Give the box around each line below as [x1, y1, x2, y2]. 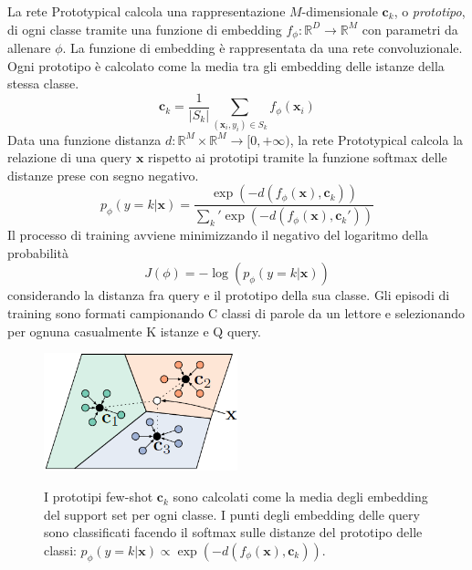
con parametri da [362, 19, 458, 38]
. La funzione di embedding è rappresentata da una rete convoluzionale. [62, 38, 463, 57]
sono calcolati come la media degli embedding [173, 487, 428, 506]
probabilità [7, 243, 68, 262]
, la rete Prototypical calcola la [289, 130, 464, 149]
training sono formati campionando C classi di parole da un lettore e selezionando [7, 304, 465, 323]
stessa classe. [7, 74, 79, 93]
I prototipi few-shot [44, 487, 153, 506]
